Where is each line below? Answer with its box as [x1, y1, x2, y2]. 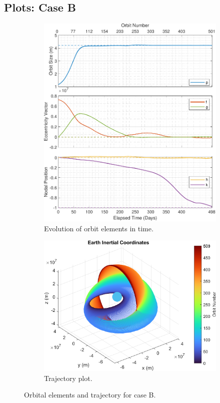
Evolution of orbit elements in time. [44, 223, 153, 233]
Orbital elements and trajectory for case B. [24, 389, 156, 400]
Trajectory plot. [44, 372, 92, 383]
